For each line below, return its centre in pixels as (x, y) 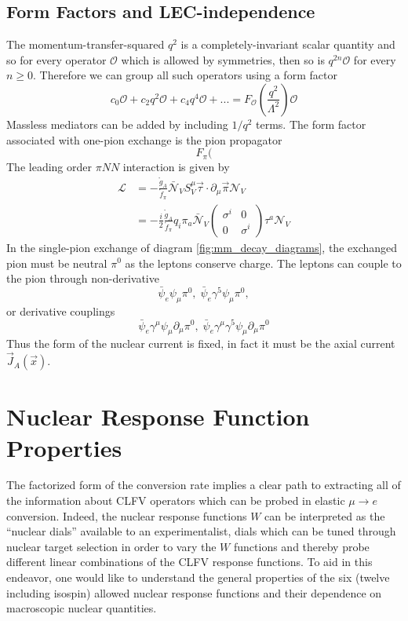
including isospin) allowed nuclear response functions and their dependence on (194, 592)
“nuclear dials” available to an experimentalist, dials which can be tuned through (201, 531)
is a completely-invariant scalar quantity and (288, 44)
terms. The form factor (311, 124)
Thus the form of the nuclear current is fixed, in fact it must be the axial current (201, 343)
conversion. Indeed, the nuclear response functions (127, 515)
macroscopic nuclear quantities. (82, 608)
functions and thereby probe (301, 546)
